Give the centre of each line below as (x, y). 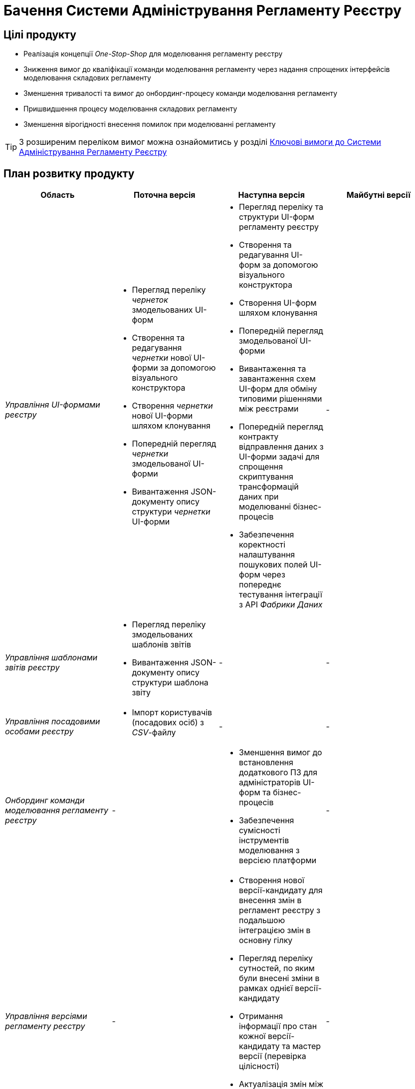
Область (58, 195)
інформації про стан (278, 1026)
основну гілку (266, 940)
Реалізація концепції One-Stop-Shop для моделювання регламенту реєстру (153, 54)
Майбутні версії (378, 195)
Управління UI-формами (53, 405)
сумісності (260, 830)
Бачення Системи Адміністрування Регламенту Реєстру (203, 10)
